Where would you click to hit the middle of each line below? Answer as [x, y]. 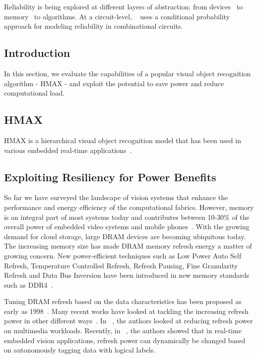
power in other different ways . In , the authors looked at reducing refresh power [129, 321]
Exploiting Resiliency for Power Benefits [110, 177]
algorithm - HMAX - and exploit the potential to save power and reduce [114, 83]
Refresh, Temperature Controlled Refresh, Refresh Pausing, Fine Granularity [121, 265]
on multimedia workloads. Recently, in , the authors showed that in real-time [123, 331]
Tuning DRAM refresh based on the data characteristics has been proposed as [123, 301]
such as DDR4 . [29, 284]
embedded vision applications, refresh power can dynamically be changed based [125, 340]
